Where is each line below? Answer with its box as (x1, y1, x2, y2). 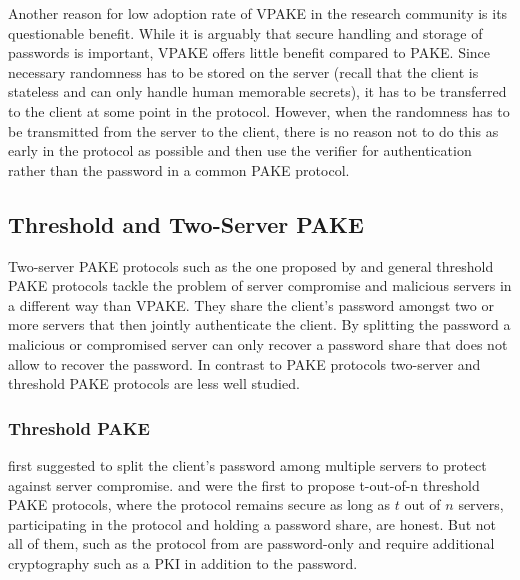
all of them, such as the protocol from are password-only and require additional (8, 533, 495, 554)
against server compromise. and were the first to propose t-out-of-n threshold (8, 474, 480, 495)
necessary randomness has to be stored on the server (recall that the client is (8, 61, 479, 82)
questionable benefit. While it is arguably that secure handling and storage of (8, 22, 483, 43)
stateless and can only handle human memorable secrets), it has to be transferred (8, 81, 507, 102)
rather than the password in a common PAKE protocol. (8, 159, 350, 180)
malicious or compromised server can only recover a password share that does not (8, 333, 508, 354)
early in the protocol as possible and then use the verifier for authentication (8, 140, 472, 161)
